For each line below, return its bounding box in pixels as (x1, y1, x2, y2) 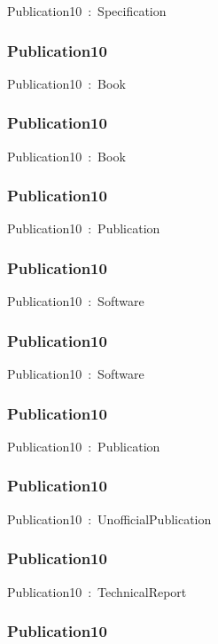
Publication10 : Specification (7, 2, 167, 20)
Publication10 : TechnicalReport (7, 582, 187, 601)
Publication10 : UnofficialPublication (7, 509, 212, 528)
